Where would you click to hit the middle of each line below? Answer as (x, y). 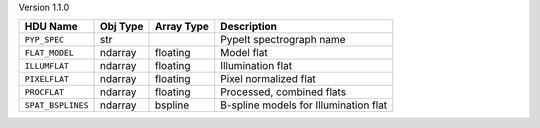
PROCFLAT (44, 91)
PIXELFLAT (47, 78)
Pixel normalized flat (268, 79)
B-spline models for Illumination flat (304, 105)
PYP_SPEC (44, 39)
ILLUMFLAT (47, 65)
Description (249, 27)
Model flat (244, 53)
